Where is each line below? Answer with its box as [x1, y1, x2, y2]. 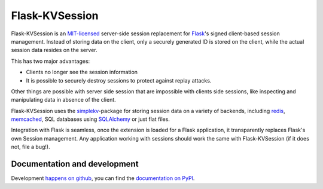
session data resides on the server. [11, 47, 98, 54]
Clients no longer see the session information [26, 69, 138, 76]
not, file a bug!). [11, 144, 50, 151]
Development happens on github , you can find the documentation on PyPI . [11, 175, 195, 182]
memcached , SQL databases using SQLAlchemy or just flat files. [11, 115, 170, 123]
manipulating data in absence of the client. [11, 96, 116, 103]
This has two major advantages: [11, 57, 90, 65]
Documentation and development [11, 159, 139, 169]
